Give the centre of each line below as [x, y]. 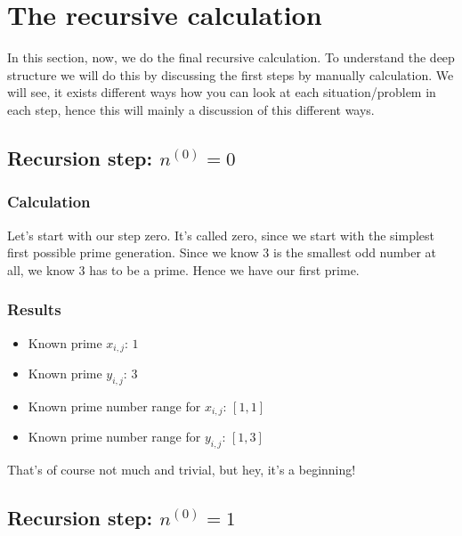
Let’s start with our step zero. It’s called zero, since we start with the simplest [221, 235]
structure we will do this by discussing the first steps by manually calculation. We [231, 74]
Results [34, 309]
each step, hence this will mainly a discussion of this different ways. [191, 109]
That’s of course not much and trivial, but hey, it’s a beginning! [182, 469]
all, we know [41, 269]
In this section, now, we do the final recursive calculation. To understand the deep [231, 57]
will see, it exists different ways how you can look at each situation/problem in [222, 92]
